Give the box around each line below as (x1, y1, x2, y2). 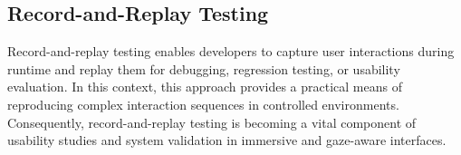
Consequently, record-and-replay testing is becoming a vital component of (7, 112, 417, 131)
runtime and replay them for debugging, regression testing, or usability (7, 59, 400, 78)
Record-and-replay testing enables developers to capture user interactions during (7, 42, 455, 61)
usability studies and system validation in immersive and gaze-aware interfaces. (7, 131, 447, 150)
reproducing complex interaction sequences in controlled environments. (7, 94, 399, 113)
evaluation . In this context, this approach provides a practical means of (7, 77, 402, 96)
